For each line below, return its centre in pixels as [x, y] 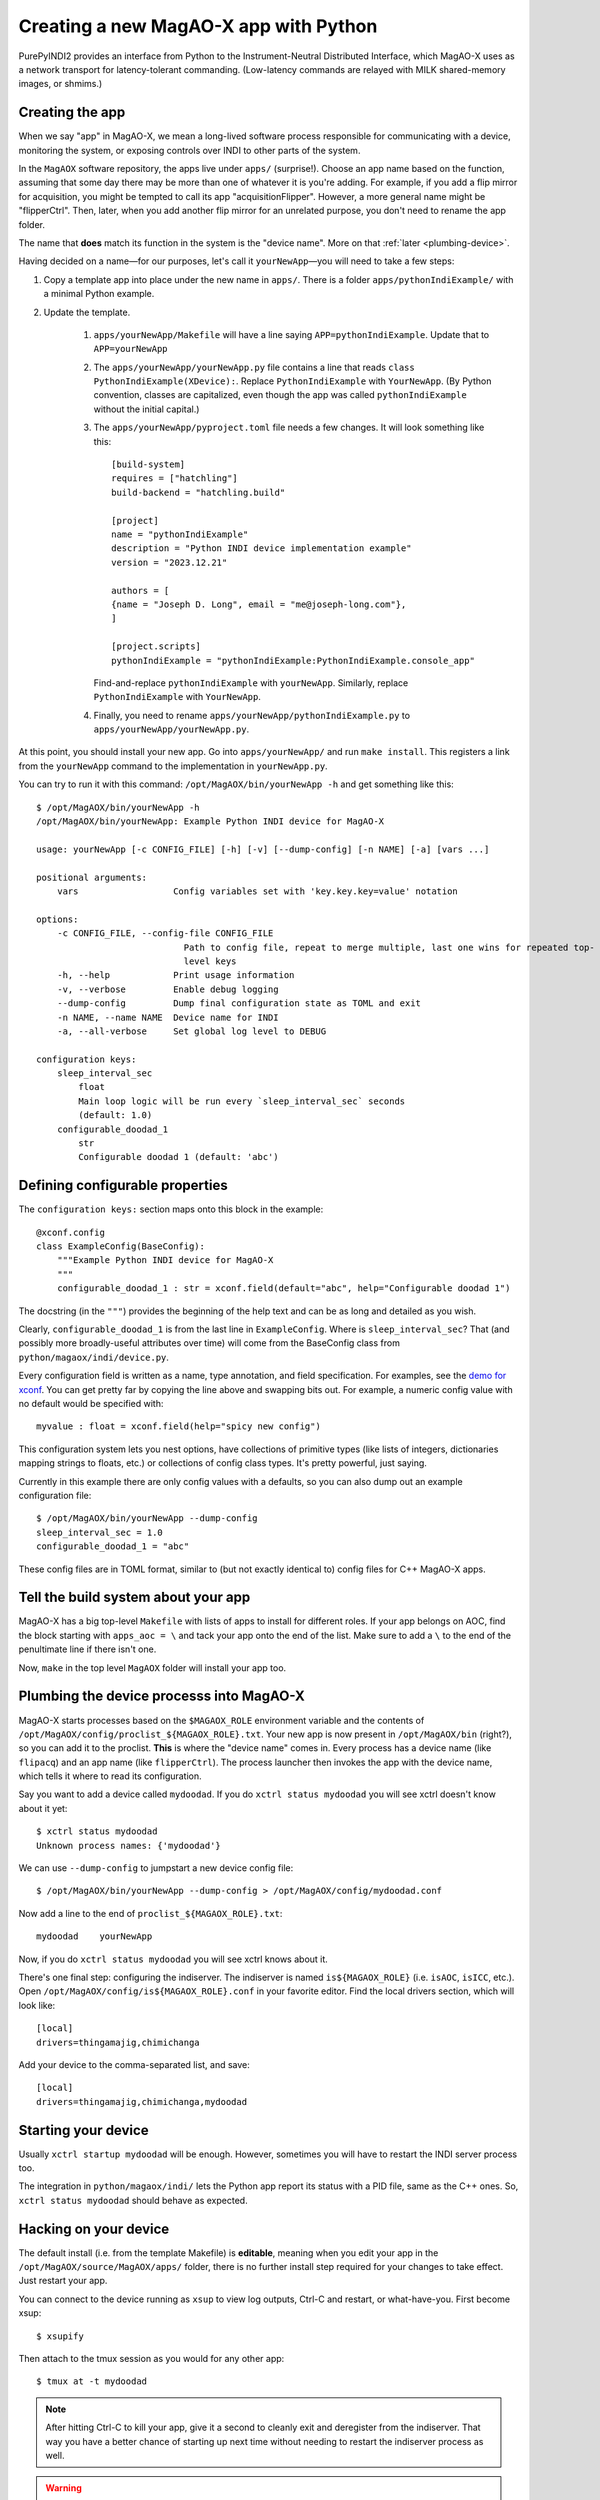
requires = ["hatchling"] [175, 478]
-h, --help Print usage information [175, 975]
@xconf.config [70, 1232]
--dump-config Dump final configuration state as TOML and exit [239, 1003]
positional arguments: [92, 877]
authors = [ [140, 590]
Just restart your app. [63, 2281]
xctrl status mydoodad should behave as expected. [133, 2200]
